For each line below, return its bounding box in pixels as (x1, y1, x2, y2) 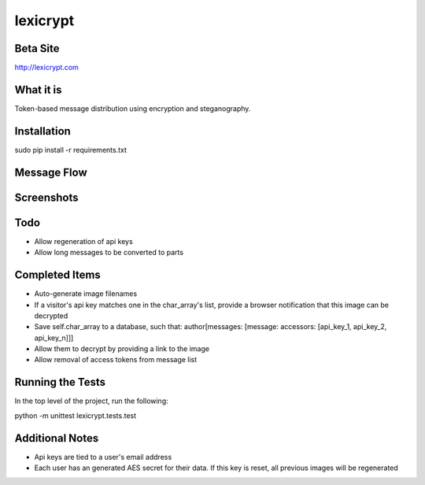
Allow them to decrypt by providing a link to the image (34, 344, 210, 354)
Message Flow (14, 165, 87, 179)
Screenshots (14, 191, 79, 204)
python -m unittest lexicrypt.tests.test (14, 410, 137, 420)
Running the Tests (14, 376, 106, 389)
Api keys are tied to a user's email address (34, 452, 172, 461)
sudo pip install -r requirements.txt (14, 145, 128, 154)
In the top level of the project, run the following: (14, 396, 168, 405)
